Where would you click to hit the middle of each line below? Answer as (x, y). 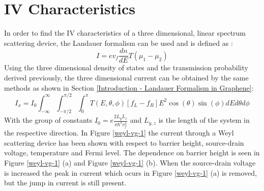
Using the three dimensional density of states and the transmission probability (126, 67)
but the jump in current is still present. (65, 183)
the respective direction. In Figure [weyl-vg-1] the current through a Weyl (119, 133)
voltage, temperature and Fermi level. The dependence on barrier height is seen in (132, 153)
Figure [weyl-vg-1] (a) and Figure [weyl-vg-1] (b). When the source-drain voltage (130, 163)
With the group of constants (48, 120)
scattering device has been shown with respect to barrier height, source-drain (124, 142)
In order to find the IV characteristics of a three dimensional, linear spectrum (125, 33)
